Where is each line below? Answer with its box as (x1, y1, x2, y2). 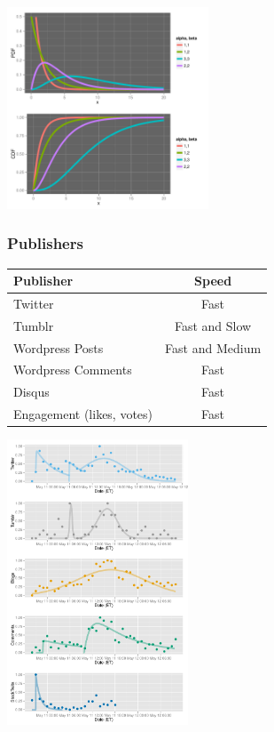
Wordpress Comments (13, 360, 132, 379)
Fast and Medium (165, 338, 262, 357)
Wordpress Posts (13, 338, 104, 357)
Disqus (13, 382, 50, 401)
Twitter (13, 294, 54, 312)
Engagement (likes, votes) (13, 405, 153, 423)
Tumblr (13, 316, 54, 334)
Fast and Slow (174, 316, 252, 334)
